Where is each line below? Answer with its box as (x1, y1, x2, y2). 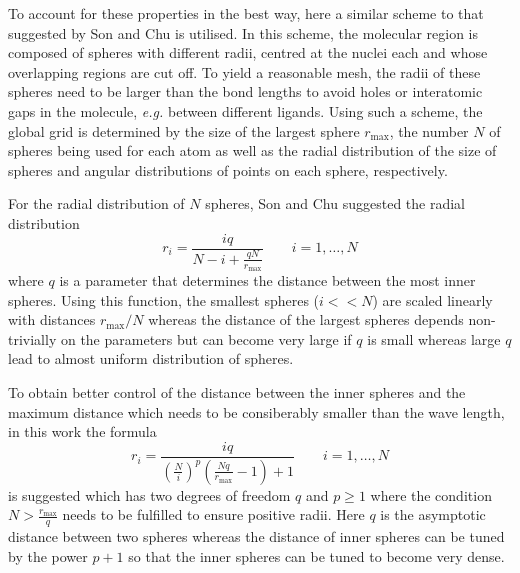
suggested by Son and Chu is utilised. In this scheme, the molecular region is (8, 22, 478, 43)
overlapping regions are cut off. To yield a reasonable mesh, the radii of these (8, 61, 481, 82)
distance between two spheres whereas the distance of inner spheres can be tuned (8, 526, 505, 547)
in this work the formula (8, 421, 157, 442)
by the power (8, 545, 88, 566)
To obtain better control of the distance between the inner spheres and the (8, 381, 466, 402)
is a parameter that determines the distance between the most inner (59, 269, 476, 290)
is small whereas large (367, 328, 501, 349)
